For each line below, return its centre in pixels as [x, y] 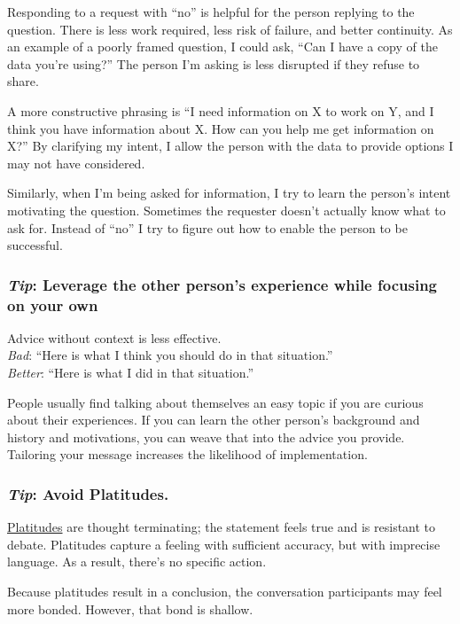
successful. [35, 245]
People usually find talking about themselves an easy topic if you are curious [215, 402]
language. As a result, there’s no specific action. [137, 562]
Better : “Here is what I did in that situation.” [131, 373]
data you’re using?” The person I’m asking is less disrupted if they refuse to [214, 63]
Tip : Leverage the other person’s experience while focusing [222, 284]
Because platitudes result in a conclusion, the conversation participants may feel [225, 592]
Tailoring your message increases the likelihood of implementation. [187, 454]
